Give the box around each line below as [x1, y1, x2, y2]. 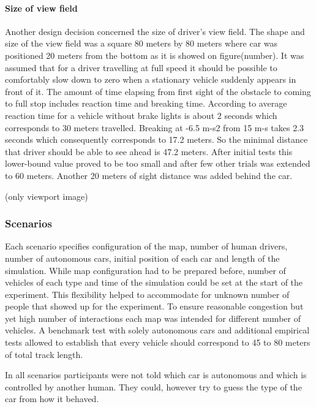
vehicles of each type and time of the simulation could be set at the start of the [5, 276, 303, 289]
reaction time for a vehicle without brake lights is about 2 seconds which [5, 108, 277, 121]
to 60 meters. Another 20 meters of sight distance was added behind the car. [5, 169, 293, 181]
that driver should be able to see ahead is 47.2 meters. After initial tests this [5, 145, 293, 158]
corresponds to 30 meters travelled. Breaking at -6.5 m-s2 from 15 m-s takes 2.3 [5, 121, 304, 134]
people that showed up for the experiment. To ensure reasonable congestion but [5, 300, 304, 313]
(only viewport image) [5, 189, 88, 202]
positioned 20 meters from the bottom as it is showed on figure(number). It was [5, 48, 304, 61]
